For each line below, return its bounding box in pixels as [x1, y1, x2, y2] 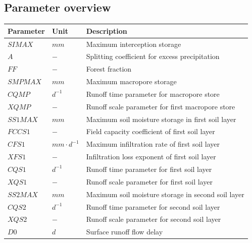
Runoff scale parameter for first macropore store [86, 101, 235, 111]
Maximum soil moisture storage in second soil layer [86, 189, 244, 199]
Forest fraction [86, 64, 132, 74]
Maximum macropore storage [86, 76, 177, 87]
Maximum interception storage [86, 38, 181, 49]
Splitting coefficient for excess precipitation [86, 51, 220, 62]
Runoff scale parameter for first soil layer [86, 176, 213, 187]
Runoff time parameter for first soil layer [86, 163, 212, 174]
